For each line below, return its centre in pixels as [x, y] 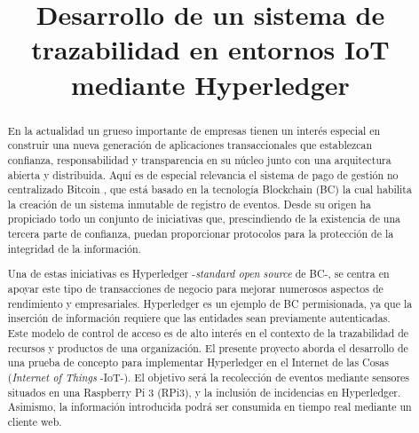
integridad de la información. [74, 248]
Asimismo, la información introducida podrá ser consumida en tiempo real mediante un [209, 407]
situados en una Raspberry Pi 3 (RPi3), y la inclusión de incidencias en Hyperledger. [204, 392]
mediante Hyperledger [210, 84]
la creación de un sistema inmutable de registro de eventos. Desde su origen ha [190, 204]
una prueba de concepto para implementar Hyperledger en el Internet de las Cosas [198, 362]
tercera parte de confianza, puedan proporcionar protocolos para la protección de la [201, 234]
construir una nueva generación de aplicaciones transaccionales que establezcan [190, 145]
